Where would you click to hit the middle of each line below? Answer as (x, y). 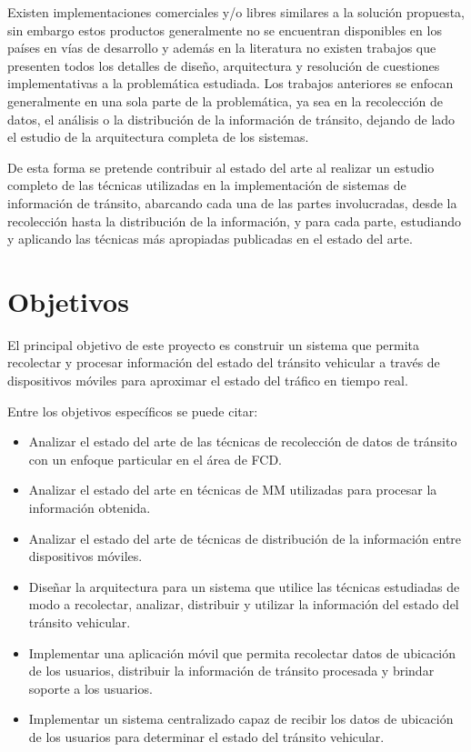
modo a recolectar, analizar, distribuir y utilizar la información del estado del (244, 604)
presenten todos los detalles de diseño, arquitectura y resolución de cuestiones (224, 65)
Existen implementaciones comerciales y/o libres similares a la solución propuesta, (236, 12)
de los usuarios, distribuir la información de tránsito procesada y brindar (231, 671)
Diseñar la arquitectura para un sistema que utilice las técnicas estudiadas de (244, 586)
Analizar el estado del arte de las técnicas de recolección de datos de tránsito (243, 441)
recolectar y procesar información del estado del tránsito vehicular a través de (224, 362)
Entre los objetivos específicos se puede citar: (133, 411)
